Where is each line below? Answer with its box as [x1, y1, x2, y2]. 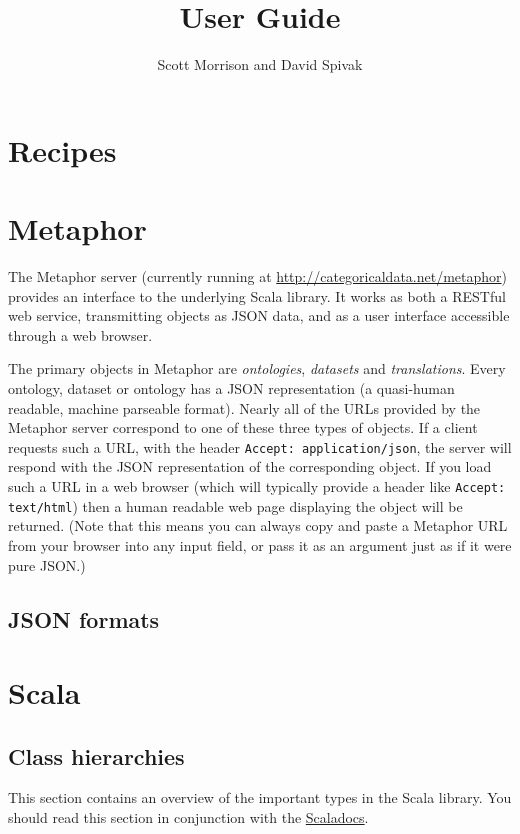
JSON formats [8, 603, 160, 634]
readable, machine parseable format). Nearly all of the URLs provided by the [8, 397, 481, 418]
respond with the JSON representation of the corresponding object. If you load [8, 456, 492, 477]
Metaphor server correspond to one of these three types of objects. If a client [8, 417, 478, 438]
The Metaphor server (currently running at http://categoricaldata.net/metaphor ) [8, 266, 508, 287]
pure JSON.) [8, 554, 86, 575]
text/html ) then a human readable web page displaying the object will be [8, 495, 463, 516]
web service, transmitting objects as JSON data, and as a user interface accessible [8, 305, 510, 326]
